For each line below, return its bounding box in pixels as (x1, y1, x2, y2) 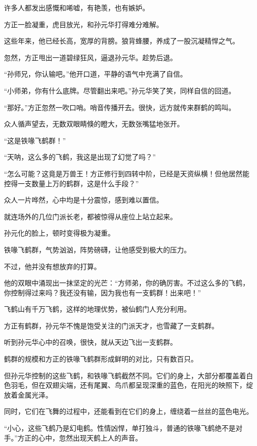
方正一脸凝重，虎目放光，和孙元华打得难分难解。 (4, 19, 163, 29)
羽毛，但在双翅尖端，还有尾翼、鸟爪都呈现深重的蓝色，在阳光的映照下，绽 (10, 380, 253, 390)
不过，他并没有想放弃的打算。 (4, 261, 101, 271)
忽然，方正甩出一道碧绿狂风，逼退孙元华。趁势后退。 (4, 52, 177, 62)
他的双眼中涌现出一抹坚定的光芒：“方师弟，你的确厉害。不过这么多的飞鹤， (4, 278, 250, 288)
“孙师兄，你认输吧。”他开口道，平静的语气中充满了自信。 (4, 69, 187, 79)
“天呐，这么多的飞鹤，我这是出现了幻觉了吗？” (4, 152, 156, 162)
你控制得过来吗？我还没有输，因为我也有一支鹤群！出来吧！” (4, 287, 201, 297)
